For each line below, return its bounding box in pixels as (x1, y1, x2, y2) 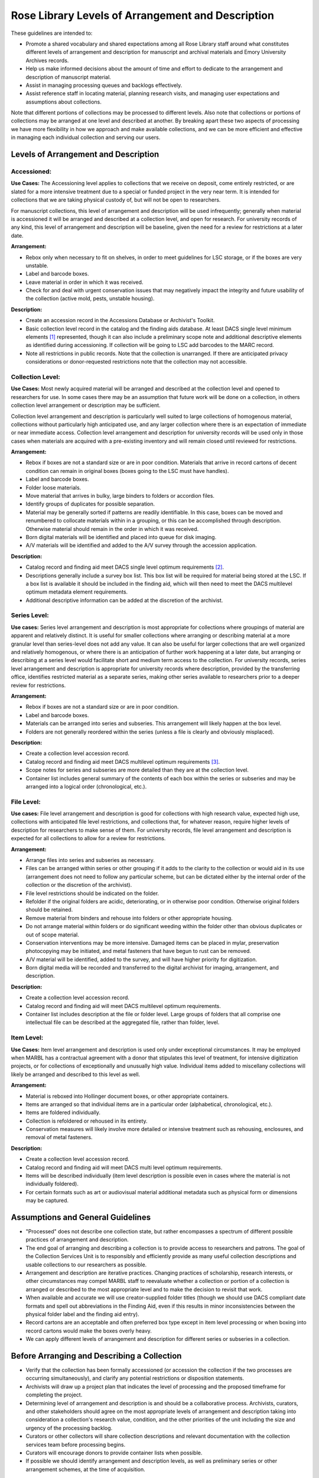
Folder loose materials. (25, 484, 82, 491)
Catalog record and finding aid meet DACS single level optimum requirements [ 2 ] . (25, 563, 224, 571)
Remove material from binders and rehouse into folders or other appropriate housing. (25, 914, 233, 922)
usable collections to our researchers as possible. (25, 1261, 147, 1268)
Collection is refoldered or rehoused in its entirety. (25, 1117, 148, 1124)
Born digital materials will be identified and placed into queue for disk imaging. (25, 533, 217, 540)
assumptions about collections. (25, 98, 102, 105)
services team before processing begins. (25, 1441, 126, 1448)
